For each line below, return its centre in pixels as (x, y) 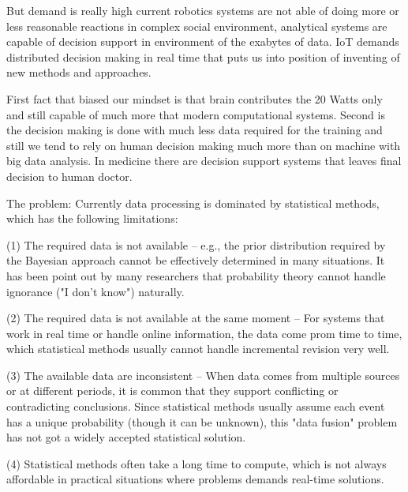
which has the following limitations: (92, 218)
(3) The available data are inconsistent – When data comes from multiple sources (203, 375)
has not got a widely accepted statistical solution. (126, 437)
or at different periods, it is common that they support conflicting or (172, 391)
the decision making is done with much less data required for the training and (195, 130)
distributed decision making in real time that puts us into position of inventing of (203, 56)
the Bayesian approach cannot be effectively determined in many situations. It (196, 260)
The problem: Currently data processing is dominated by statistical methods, (193, 203)
